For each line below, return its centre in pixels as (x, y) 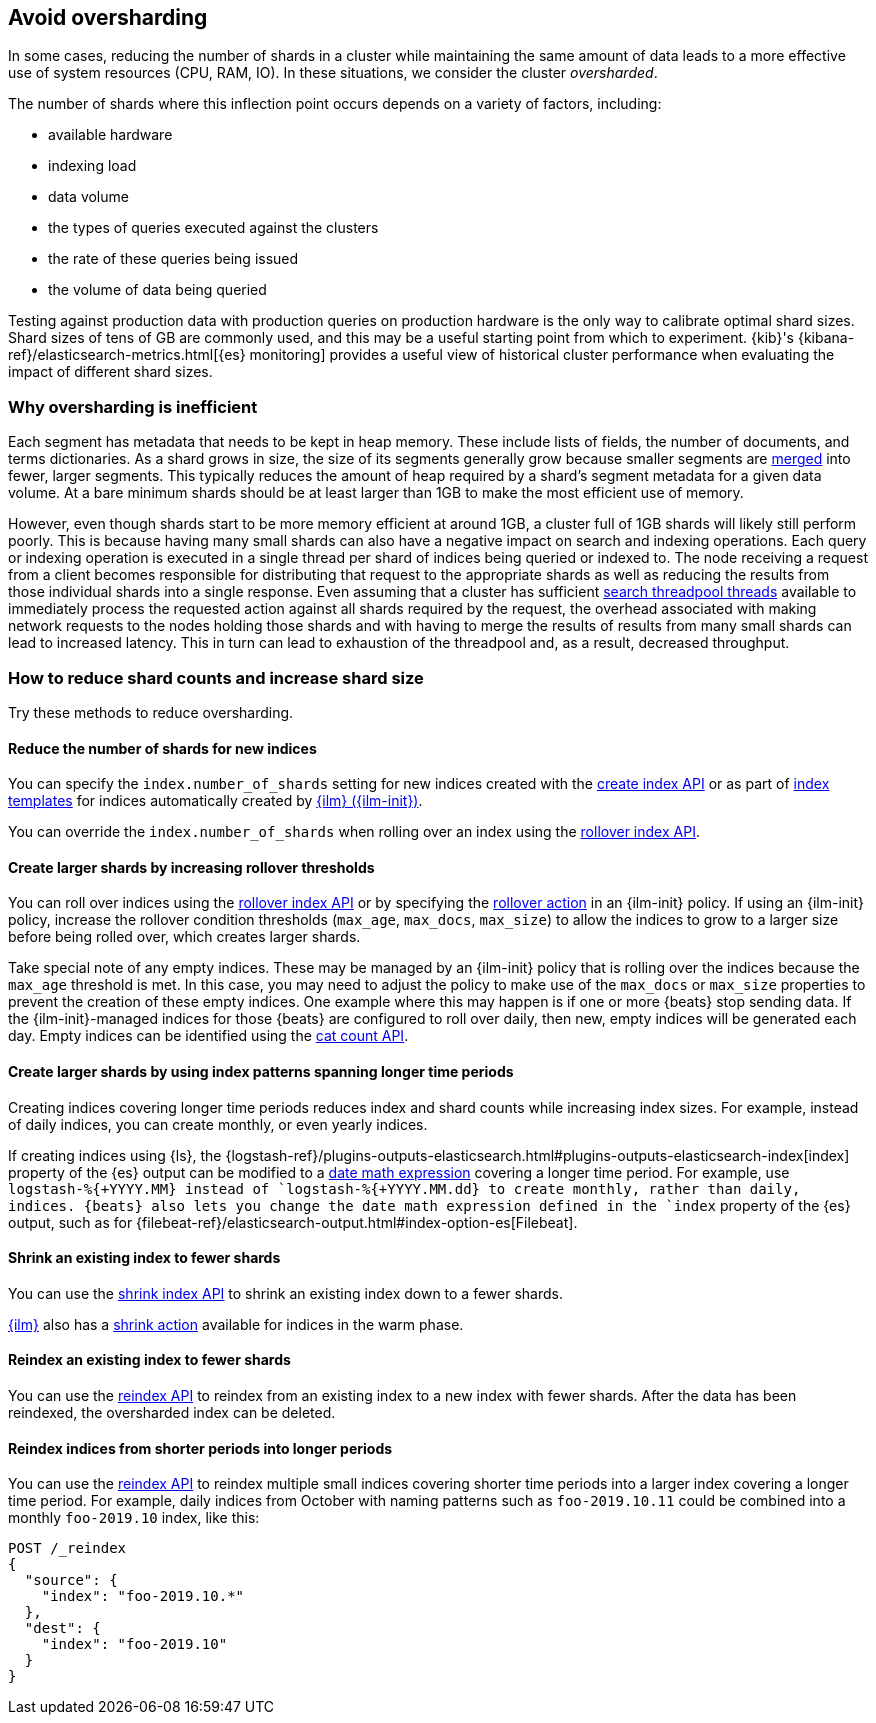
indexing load (92, 166)
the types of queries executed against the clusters (213, 228)
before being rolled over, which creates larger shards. (184, 937)
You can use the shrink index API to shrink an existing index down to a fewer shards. (285, 1293)
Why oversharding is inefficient (133, 406)
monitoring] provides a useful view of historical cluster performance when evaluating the (542, 355)
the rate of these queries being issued (173, 259)
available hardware (110, 135)
